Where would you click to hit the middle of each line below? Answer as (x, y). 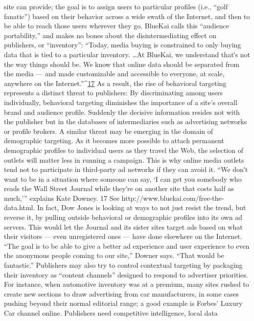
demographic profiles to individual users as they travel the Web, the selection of (124, 150)
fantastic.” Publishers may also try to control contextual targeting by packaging (123, 265)
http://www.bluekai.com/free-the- (173, 198)
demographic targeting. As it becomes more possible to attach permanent (114, 140)
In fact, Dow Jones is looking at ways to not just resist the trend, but (142, 207)
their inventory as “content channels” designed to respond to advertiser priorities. (126, 274)
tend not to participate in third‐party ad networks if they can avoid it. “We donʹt (126, 169)
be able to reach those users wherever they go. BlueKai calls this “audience (116, 26)
